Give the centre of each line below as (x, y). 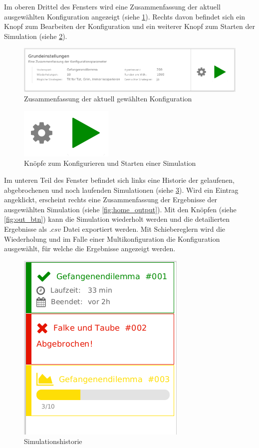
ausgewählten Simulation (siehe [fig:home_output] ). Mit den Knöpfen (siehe (120, 209)
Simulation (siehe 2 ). (36, 36)
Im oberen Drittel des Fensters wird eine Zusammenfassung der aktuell (112, 6)
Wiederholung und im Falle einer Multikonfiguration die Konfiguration (112, 238)
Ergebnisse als (26, 229)
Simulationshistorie (53, 441)
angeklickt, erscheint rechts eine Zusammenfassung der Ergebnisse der (111, 200)
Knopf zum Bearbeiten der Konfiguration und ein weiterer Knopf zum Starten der (129, 26)
